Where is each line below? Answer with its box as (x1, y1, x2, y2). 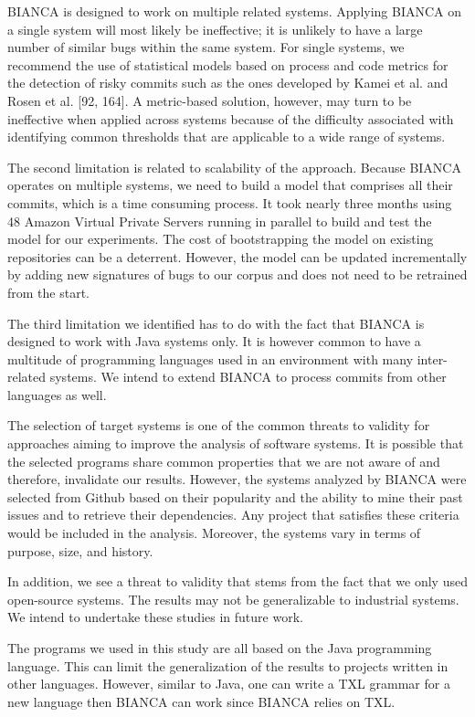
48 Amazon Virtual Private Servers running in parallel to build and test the (7, 211, 432, 230)
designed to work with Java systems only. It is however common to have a (7, 332, 421, 351)
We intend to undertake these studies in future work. (7, 607, 303, 627)
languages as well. (7, 385, 107, 404)
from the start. (7, 282, 90, 301)
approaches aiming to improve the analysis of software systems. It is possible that (7, 434, 464, 453)
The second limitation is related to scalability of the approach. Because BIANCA (7, 157, 461, 176)
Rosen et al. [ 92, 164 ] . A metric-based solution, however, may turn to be (7, 90, 412, 110)
